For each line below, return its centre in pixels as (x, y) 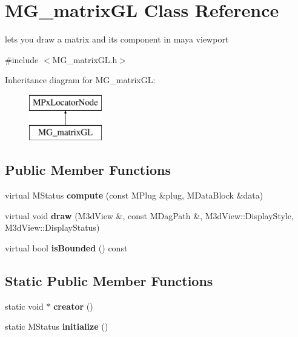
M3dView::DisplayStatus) (52, 227)
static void (24, 306)
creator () (73, 306)
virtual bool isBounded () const (66, 248)
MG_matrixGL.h (85, 59)
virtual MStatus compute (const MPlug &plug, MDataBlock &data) (134, 195)
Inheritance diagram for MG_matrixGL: (80, 80)
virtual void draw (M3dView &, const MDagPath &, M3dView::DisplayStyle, (149, 215)
